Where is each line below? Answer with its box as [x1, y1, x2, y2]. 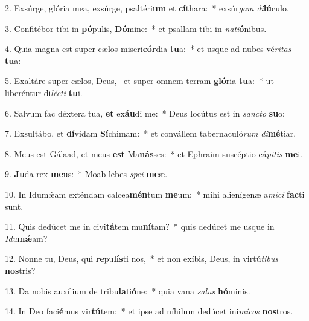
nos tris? [5, 264, 36, 276]
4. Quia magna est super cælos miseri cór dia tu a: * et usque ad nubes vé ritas [5, 42, 291, 55]
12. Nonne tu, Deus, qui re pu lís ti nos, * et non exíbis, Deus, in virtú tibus [5, 252, 279, 265]
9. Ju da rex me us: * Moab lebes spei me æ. [5, 167, 168, 180]
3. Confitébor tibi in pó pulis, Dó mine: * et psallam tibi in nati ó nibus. [5, 22, 267, 34]
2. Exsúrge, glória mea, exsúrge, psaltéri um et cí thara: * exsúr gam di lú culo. [5, 2, 289, 14]
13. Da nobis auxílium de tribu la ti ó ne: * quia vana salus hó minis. [5, 284, 250, 297]
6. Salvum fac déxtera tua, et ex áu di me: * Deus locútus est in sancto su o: [5, 106, 285, 119]
